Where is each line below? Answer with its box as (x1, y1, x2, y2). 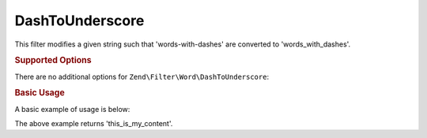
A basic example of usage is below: (14, 104, 130, 114)
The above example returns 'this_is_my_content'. (14, 119, 173, 129)
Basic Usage (14, 88, 65, 99)
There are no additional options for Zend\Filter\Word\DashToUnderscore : (14, 72, 269, 81)
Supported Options (14, 55, 92, 66)
